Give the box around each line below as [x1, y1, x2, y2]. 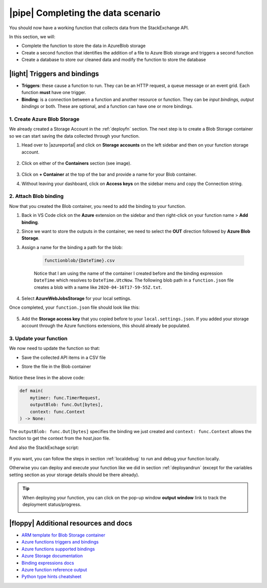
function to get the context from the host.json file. [9, 436, 111, 441]
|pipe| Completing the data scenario [9, 7, 161, 18]
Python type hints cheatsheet [21, 574, 82, 580]
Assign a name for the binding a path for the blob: [21, 244, 123, 250]
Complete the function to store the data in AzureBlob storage [21, 43, 146, 49]
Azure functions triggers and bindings [21, 539, 99, 545]
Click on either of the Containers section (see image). [21, 160, 132, 166]
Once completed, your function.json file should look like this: [9, 304, 140, 310]
